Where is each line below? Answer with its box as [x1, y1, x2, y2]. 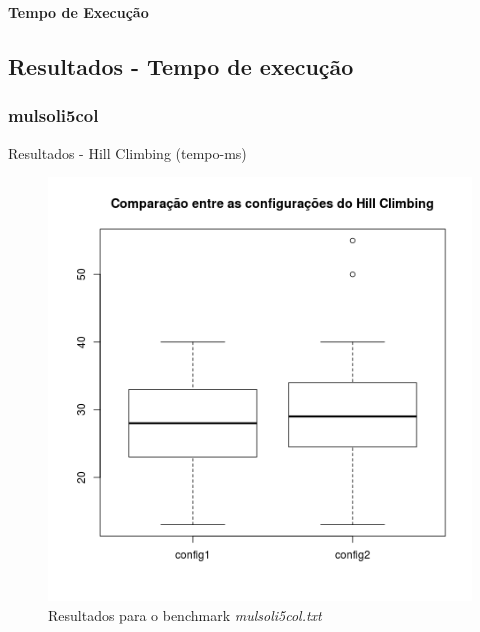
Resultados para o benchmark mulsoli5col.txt [48, 604, 322, 625]
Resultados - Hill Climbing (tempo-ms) [8, 142, 247, 163]
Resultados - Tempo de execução [8, 50, 354, 81]
